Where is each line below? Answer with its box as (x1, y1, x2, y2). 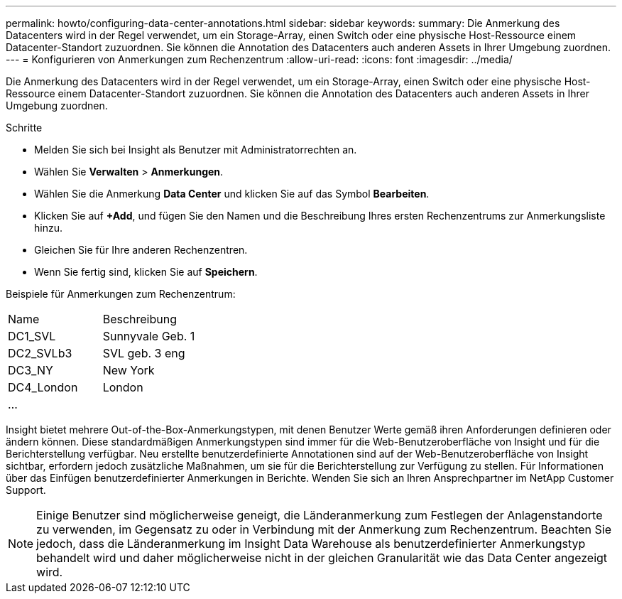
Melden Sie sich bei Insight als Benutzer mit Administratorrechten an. (34, 144, 357, 156)
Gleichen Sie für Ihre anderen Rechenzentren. (34, 244, 248, 256)
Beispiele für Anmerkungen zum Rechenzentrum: (6, 288, 236, 300)
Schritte (6, 122, 43, 134)
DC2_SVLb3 (8, 346, 72, 360)
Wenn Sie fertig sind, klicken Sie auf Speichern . (34, 266, 258, 278)
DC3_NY (8, 363, 53, 377)
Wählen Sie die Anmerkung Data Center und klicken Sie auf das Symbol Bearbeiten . (34, 188, 430, 200)
